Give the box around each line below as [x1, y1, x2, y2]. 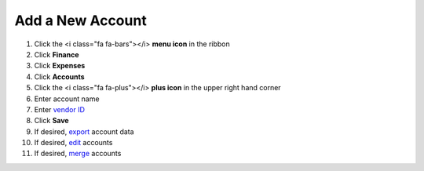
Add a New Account [14, 12, 147, 29]
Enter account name [34, 94, 100, 104]
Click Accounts [34, 71, 86, 82]
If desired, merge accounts [34, 149, 122, 158]
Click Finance [34, 49, 79, 59]
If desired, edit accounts [34, 138, 113, 147]
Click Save [34, 116, 70, 126]
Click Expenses [34, 61, 86, 71]
